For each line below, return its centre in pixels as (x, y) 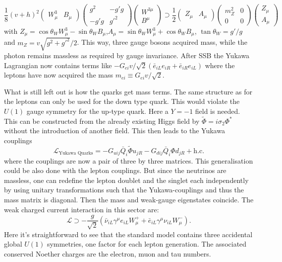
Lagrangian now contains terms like (58, 65)
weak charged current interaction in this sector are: (82, 209)
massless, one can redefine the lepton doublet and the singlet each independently (126, 180)
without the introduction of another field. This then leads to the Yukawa (114, 131)
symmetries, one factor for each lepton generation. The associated (147, 244)
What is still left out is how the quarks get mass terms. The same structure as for (128, 91)
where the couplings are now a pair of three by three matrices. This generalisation (129, 160)
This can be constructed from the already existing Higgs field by (102, 121)
